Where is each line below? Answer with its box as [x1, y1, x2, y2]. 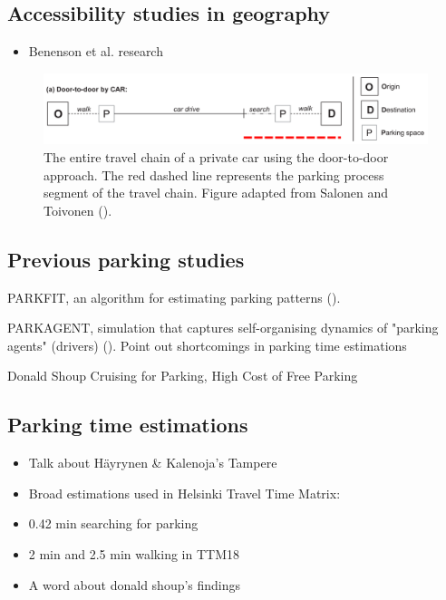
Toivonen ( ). [44, 200, 112, 219]
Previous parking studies [7, 245, 245, 273]
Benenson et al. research [28, 42, 163, 61]
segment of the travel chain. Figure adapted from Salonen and [44, 183, 388, 202]
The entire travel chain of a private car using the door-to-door [44, 148, 389, 167]
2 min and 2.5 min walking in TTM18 [28, 545, 239, 563]
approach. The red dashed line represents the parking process [44, 165, 384, 184]
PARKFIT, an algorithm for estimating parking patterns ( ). [7, 287, 341, 306]
